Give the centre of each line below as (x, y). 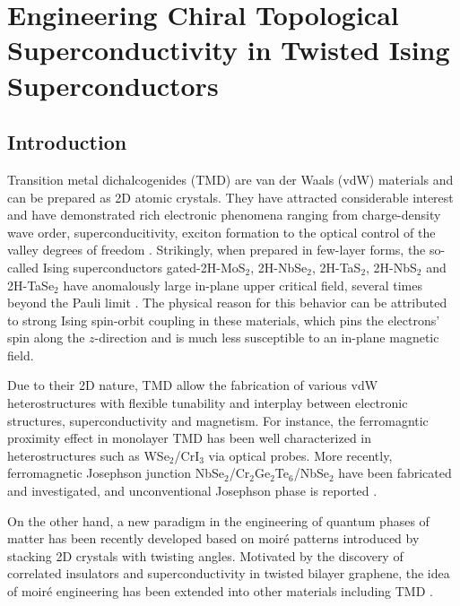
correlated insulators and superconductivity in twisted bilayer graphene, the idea (229, 573)
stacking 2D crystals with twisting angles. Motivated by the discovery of (205, 555)
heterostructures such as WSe (88, 455)
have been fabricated (395, 473)
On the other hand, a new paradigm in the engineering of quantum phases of (218, 520)
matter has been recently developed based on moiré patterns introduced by (213, 538)
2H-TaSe (31, 285)
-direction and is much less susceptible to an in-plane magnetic (267, 338)
